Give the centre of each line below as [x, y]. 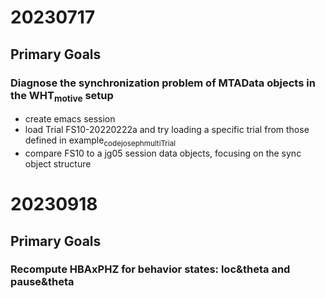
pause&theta [42, 282]
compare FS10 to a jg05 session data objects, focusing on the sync [163, 153]
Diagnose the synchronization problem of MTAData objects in [163, 83]
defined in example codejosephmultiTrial [100, 141]
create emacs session [70, 119]
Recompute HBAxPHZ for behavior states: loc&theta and [150, 269]
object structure [58, 163]
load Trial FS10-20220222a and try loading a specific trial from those [167, 130]
